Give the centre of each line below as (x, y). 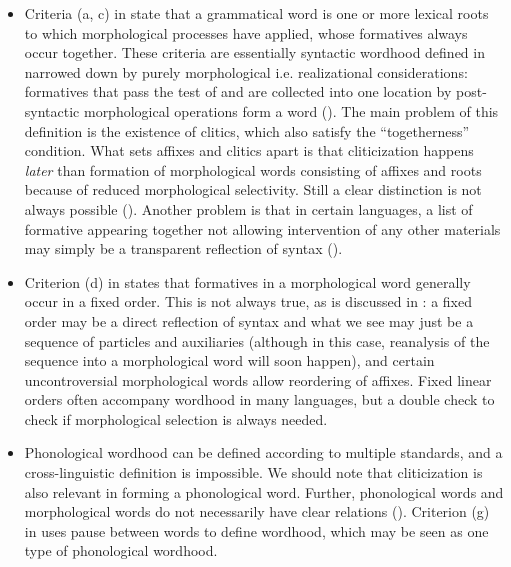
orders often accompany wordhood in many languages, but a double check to (259, 399)
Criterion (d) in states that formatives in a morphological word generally (247, 281)
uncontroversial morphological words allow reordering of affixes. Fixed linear (258, 379)
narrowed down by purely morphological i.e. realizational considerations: (246, 71)
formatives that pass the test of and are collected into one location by (238, 91)
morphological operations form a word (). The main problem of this (291, 110)
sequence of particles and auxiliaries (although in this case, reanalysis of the (257, 340)
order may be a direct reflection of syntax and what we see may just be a (249, 320)
